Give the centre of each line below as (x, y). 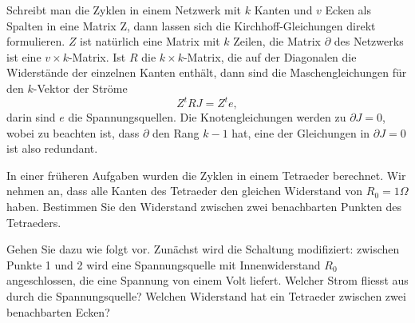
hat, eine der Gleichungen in (301, 132)
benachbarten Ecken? (58, 311)
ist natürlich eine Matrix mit (150, 41)
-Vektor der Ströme (80, 88)
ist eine (24, 56)
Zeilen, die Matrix (277, 41)
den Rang (176, 132)
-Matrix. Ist (97, 56)
